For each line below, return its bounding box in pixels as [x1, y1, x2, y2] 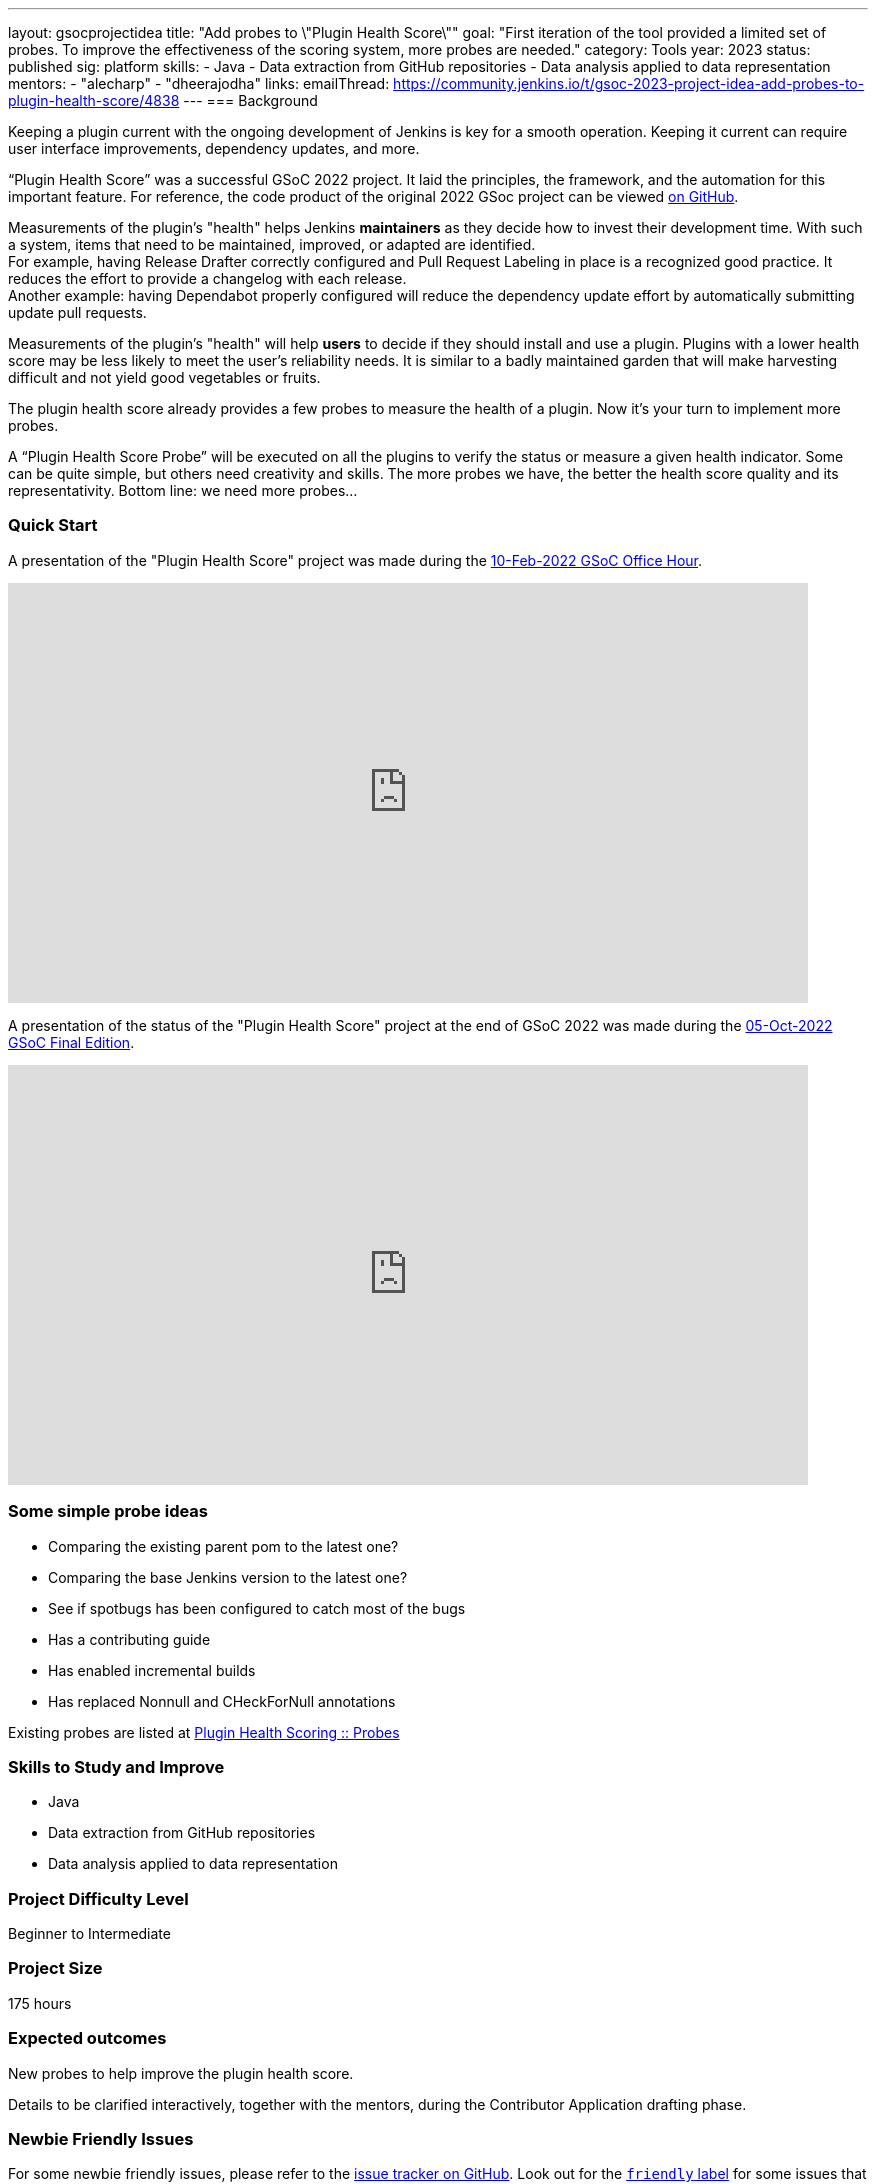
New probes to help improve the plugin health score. [8, 2064, 354, 2082]
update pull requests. [8, 304, 147, 321]
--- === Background [183, 92, 318, 109]
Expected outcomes [8, 2028, 167, 2049]
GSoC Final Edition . [8, 1033, 135, 1051]
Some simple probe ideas [8, 1501, 209, 1522]
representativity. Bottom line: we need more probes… [8, 482, 358, 499]
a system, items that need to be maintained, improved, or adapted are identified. [8, 236, 536, 253]
